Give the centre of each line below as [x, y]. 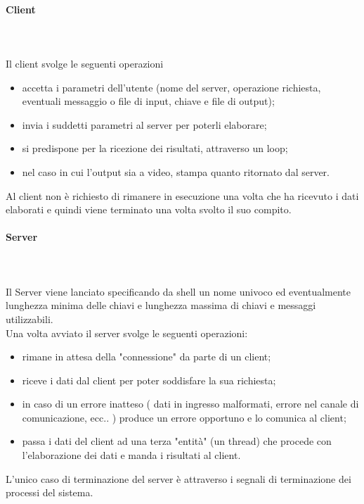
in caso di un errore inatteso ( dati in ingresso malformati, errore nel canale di [190, 404]
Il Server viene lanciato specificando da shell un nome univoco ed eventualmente [178, 291]
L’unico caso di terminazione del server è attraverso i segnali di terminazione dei [178, 478]
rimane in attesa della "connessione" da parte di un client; [147, 357]
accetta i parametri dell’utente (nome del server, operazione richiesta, [171, 87]
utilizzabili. [30, 319]
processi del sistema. [50, 492]
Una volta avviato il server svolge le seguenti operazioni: [127, 333]
